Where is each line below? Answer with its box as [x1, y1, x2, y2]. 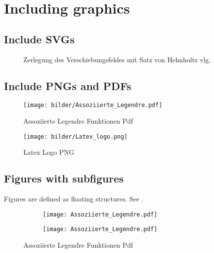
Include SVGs [4, 31, 75, 46]
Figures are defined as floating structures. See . [4, 194, 144, 204]
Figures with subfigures [4, 171, 124, 186]
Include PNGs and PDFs [4, 78, 132, 93]
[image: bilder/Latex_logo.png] [23, 133, 128, 140]
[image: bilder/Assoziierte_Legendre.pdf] [23, 102, 163, 109]
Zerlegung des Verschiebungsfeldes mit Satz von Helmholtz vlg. [23, 54, 211, 64]
